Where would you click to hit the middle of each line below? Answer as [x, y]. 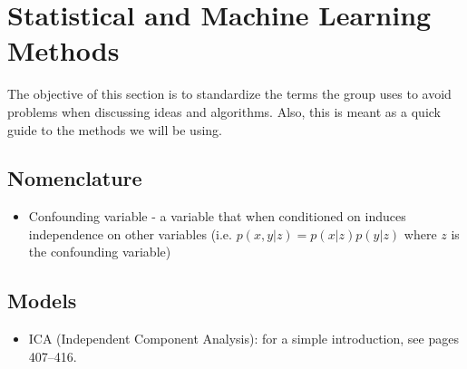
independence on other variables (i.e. [130, 233]
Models [42, 301]
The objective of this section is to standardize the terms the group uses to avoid [229, 94]
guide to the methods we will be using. [115, 129]
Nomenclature [75, 178]
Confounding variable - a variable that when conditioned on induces [217, 216]
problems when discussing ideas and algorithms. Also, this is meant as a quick [224, 111]
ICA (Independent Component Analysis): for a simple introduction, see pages [243, 339]
